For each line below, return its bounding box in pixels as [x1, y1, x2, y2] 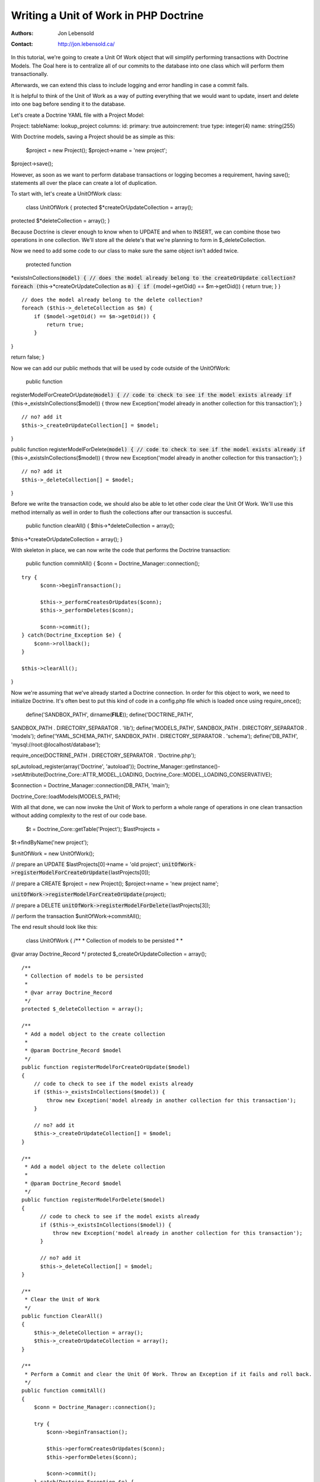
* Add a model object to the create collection [24, 1030, 165, 1037]
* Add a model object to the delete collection [24, 1163, 165, 1170]
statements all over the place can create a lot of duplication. [11, 180, 157, 187]
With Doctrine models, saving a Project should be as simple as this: [11, 133, 175, 140]
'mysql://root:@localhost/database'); [11, 741, 101, 748]
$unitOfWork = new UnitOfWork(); [11, 849, 95, 857]
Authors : [11, 30, 34, 37]
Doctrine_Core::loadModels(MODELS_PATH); [11, 793, 121, 800]
